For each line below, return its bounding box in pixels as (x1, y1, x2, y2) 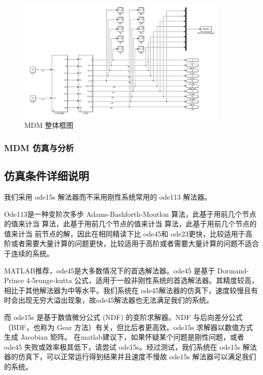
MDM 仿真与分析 (4, 141, 74, 154)
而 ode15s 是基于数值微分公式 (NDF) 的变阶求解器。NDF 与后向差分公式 (4, 311, 243, 322)
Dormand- (217, 265, 249, 275)
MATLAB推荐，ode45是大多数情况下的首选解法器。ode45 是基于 (4, 265, 215, 275)
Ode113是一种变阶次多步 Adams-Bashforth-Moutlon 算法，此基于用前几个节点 (4, 208, 256, 219)
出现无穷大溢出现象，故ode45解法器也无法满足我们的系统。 (18, 295, 213, 305)
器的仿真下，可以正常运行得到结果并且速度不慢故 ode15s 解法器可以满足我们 (4, 351, 256, 362)
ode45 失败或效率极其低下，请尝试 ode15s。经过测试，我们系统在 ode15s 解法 (4, 341, 257, 352)
